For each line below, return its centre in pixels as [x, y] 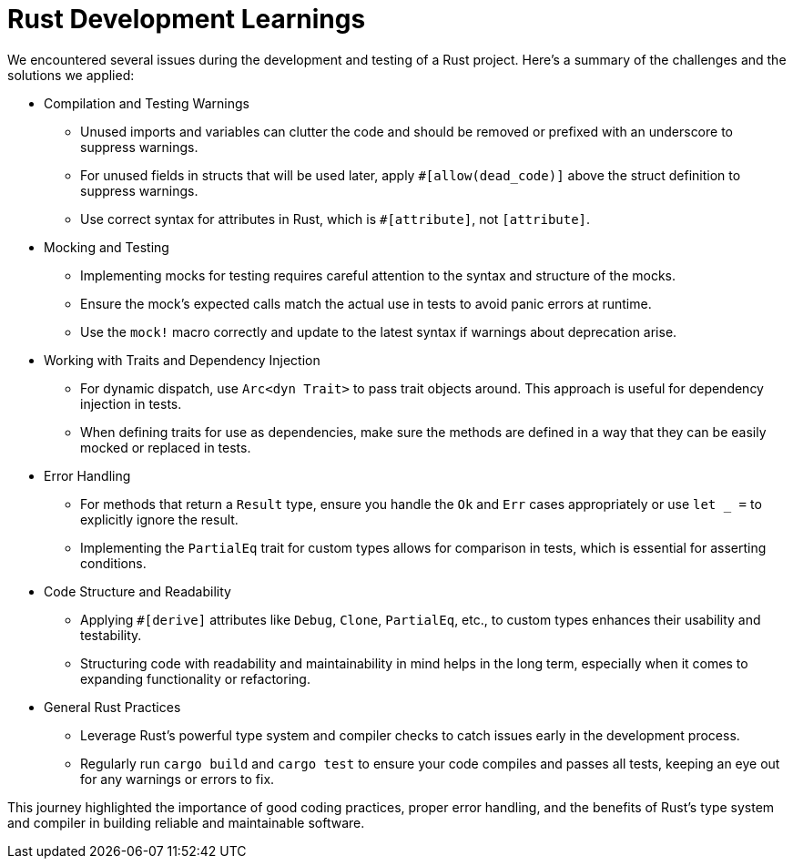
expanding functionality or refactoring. [195, 678]
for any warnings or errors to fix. [178, 779]
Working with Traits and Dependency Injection [182, 360]
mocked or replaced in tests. [166, 447]
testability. [111, 635]
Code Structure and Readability [137, 591]
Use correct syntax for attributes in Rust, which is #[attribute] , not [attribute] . [335, 219]
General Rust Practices [112, 707]
